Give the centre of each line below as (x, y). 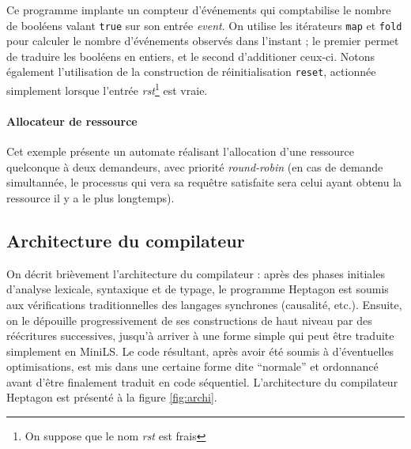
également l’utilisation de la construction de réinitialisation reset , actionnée (191, 72)
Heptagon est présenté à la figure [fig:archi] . (112, 397)
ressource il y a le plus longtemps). (90, 197)
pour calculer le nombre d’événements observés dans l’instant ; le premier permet (203, 41)
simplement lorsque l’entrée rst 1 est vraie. (107, 89)
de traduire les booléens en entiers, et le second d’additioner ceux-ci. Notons (191, 56)
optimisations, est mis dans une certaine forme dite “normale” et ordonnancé (192, 366)
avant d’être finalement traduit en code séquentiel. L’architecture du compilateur (202, 381)
